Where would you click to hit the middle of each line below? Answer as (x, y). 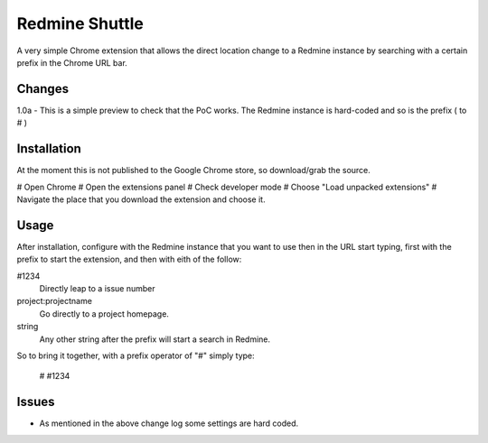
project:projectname (54, 301)
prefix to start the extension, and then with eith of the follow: (129, 259)
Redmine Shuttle (80, 23)
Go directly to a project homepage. (104, 314)
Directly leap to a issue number (97, 288)
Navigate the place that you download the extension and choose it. (141, 199)
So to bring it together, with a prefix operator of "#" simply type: (136, 355)
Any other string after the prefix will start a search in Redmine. (155, 339)
